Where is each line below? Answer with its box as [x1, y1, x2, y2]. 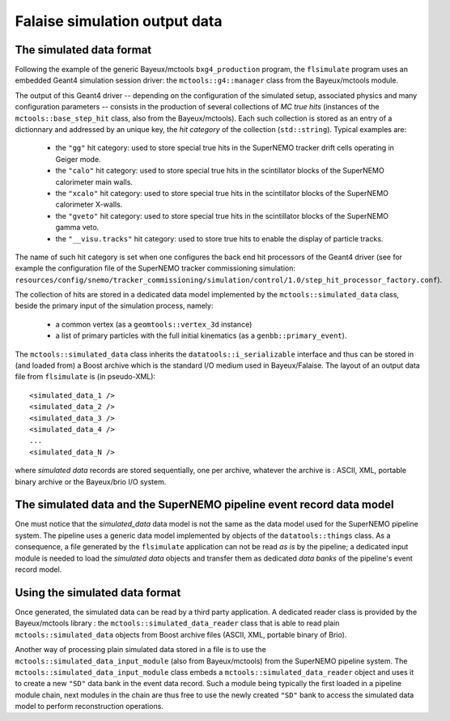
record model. [15, 565, 62, 574]
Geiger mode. [55, 154, 101, 164]
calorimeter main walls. [55, 177, 134, 186]
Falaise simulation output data [15, 12, 223, 30]
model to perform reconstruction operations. [15, 702, 163, 711]
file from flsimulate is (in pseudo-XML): [15, 372, 156, 382]
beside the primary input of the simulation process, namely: [15, 301, 214, 311]
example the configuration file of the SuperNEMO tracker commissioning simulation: [15, 263, 295, 273]
